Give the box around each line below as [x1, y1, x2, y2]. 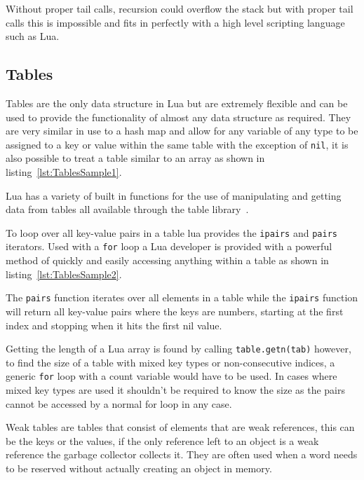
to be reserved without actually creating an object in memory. [6, 461, 272, 476]
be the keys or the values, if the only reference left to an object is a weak [6, 433, 319, 448]
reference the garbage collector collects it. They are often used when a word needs [6, 447, 358, 462]
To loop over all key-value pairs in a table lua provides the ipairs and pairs [6, 225, 337, 240]
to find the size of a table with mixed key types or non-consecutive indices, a [6, 355, 335, 369]
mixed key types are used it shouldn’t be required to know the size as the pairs [6, 383, 345, 397]
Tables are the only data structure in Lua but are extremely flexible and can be [6, 95, 348, 110]
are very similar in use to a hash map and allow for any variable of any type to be [6, 123, 358, 138]
